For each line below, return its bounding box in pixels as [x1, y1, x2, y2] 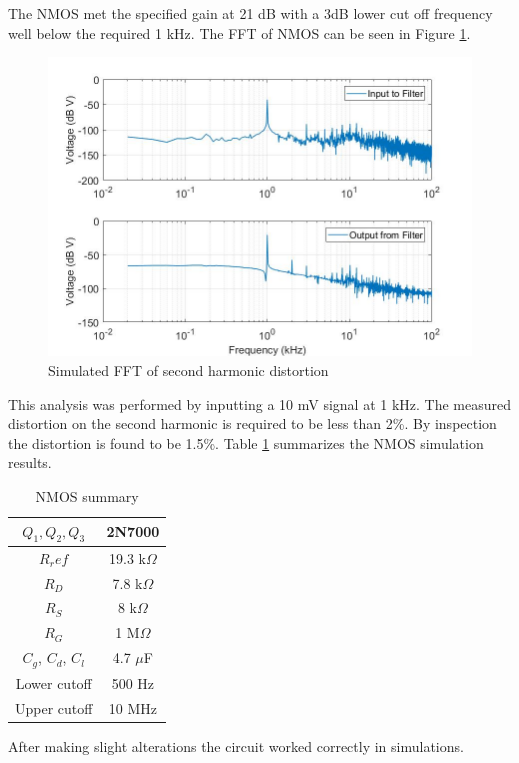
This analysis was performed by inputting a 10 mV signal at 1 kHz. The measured [8, 393, 512, 414]
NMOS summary [35, 486, 139, 507]
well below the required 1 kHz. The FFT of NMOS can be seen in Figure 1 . [8, 22, 471, 43]
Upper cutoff [15, 697, 93, 718]
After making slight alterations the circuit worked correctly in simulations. [8, 735, 464, 756]
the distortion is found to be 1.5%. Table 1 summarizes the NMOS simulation [8, 432, 484, 453]
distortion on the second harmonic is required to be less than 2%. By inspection [8, 413, 497, 434]
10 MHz [108, 697, 157, 718]
